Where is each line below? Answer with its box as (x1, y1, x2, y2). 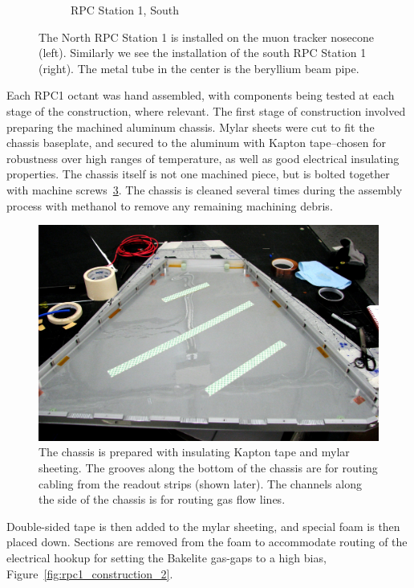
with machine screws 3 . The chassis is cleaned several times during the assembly (6, 181, 403, 198)
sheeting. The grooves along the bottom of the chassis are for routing (39, 459, 378, 476)
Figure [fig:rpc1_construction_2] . (6, 565, 173, 582)
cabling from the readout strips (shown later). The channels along (39, 475, 362, 492)
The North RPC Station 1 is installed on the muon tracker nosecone (39, 28, 374, 45)
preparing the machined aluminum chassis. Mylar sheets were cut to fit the (6, 118, 375, 135)
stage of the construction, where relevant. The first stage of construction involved (6, 102, 406, 119)
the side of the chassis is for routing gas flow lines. (39, 491, 286, 508)
